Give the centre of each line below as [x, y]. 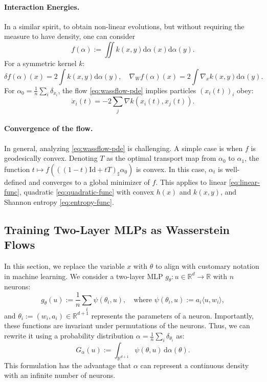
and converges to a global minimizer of [89, 182]
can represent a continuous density [195, 365]
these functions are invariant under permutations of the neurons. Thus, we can [127, 325]
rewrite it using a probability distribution [69, 336]
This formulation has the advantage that [68, 365]
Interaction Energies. [42, 6]
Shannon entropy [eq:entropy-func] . [59, 201]
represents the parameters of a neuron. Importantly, [173, 315]
